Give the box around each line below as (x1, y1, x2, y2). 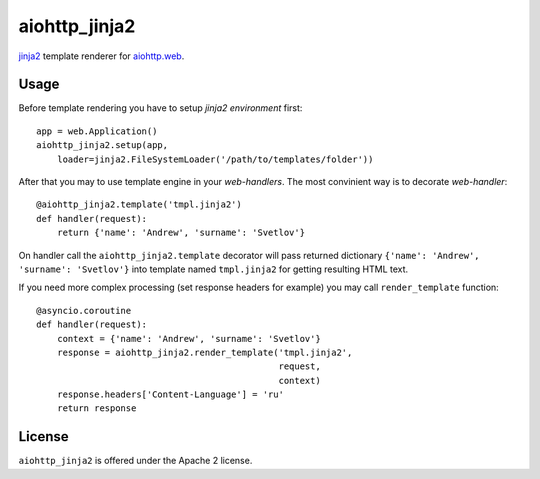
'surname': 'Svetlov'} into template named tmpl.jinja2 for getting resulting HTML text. (18, 263, 409, 275)
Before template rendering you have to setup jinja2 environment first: (18, 102, 303, 114)
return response (56, 403, 137, 414)
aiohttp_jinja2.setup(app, (36, 140, 169, 151)
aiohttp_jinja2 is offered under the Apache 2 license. (18, 455, 253, 467)
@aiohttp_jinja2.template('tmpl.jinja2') (36, 199, 242, 210)
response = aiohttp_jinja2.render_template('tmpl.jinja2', (56, 346, 353, 358)
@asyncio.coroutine (36, 305, 132, 316)
